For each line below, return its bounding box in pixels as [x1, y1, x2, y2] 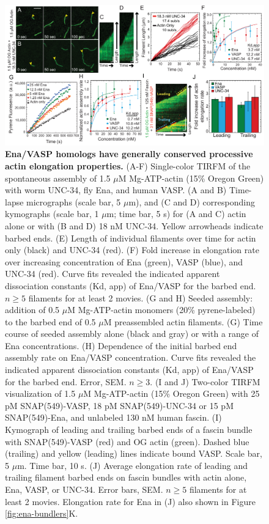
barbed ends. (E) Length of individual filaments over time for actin [5, 231, 256, 244]
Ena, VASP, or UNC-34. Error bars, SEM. [5, 483, 163, 496]
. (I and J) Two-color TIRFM [150, 375, 260, 388]
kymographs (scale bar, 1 [5, 207, 99, 220]
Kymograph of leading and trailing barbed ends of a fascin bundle [5, 423, 252, 436]
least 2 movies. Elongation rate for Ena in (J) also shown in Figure [5, 495, 256, 507]
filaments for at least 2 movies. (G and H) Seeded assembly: [28, 291, 253, 304]
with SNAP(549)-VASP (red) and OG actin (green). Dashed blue [5, 435, 249, 448]
